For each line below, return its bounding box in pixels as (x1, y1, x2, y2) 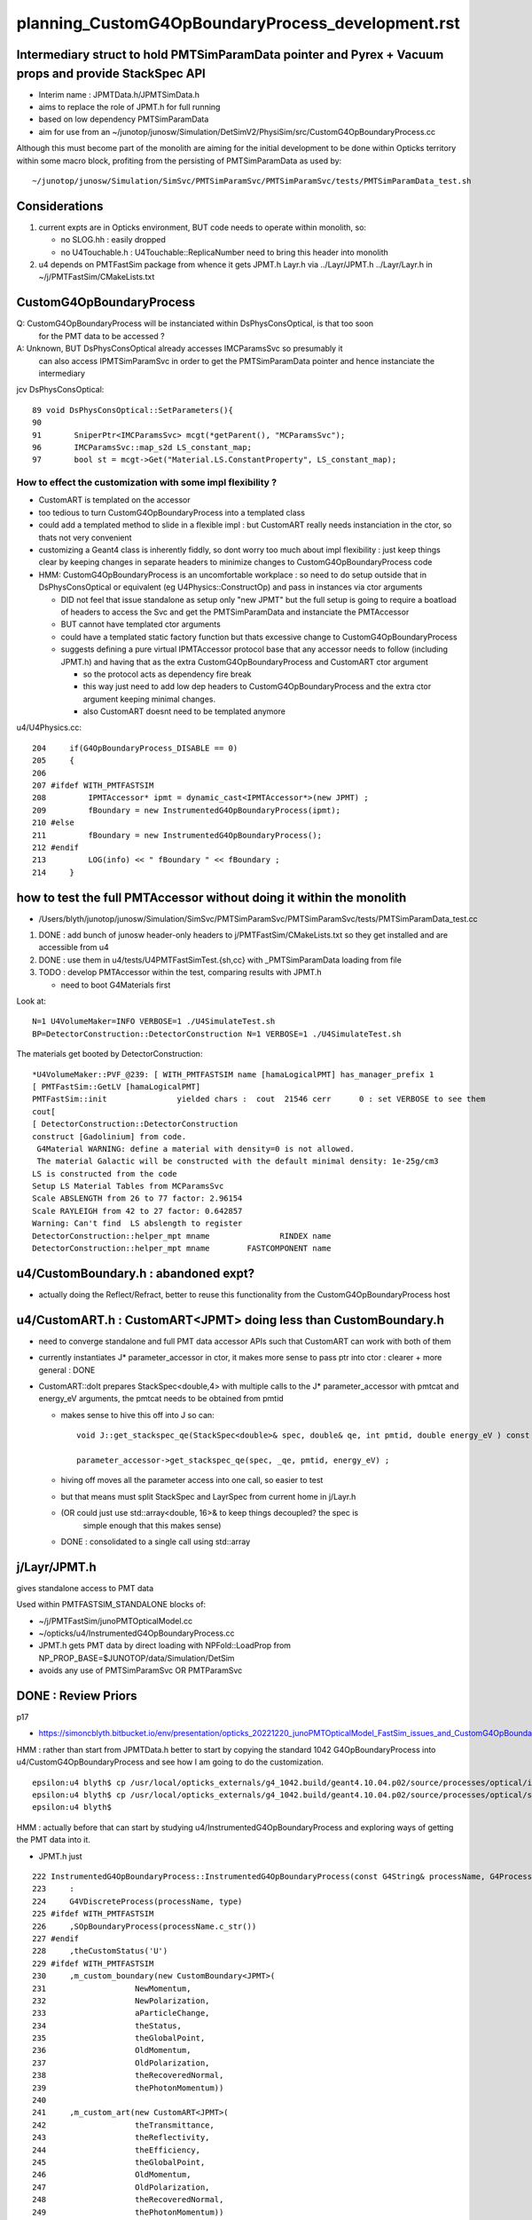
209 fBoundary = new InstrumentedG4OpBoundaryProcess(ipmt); (32, 805, 341, 815)
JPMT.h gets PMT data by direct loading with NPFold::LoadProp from (38, 1640, 292, 1651)
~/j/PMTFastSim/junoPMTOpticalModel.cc (38, 1615, 193, 1626)
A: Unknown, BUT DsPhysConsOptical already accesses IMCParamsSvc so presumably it (16, 343, 343, 354)
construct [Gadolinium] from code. (32, 1131, 187, 1141)
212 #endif (32, 842, 80, 852)
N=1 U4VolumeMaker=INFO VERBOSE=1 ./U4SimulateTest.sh (32, 1017, 276, 1027)
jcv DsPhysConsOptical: (16, 385, 105, 395)
